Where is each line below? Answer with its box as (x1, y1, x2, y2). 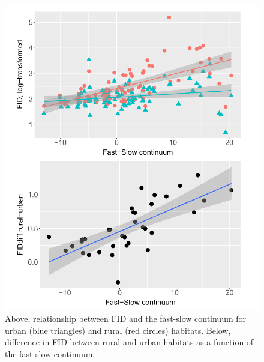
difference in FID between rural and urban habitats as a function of (5, 336, 254, 348)
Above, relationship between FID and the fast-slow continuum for (5, 312, 247, 325)
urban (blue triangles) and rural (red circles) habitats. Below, (5, 324, 231, 336)
